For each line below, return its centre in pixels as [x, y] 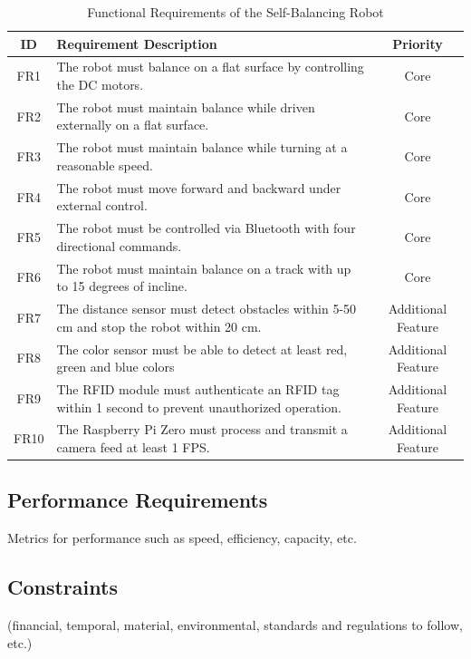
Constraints [62, 587]
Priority [418, 43]
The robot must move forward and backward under [199, 187]
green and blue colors [115, 367]
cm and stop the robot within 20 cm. [159, 326]
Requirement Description [137, 43]
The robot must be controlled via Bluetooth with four [206, 228]
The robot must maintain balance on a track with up [204, 268]
